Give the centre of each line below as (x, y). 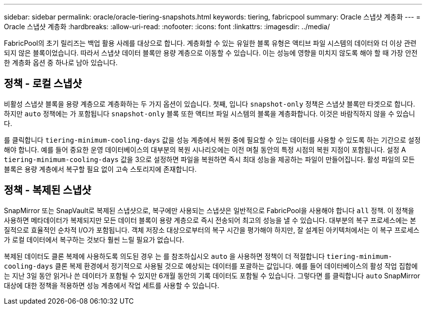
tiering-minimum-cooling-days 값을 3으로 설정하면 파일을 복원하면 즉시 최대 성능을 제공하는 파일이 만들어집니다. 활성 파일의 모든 (209, 159)
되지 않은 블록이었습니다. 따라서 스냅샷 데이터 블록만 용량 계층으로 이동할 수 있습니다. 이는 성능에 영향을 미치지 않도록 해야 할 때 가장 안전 (211, 53)
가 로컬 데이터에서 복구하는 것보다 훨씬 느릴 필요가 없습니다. (94, 239)
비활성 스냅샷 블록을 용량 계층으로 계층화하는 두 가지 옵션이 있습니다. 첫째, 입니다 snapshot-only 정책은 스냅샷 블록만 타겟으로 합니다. (210, 104)
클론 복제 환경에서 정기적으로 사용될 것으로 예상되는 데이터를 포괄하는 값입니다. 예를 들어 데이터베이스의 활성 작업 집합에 (236, 266)
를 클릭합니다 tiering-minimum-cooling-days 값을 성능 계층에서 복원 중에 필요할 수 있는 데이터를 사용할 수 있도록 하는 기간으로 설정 (212, 140)
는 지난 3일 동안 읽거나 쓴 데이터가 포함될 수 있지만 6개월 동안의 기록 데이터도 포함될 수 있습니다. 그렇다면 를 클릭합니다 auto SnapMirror (212, 275)
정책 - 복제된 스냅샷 (48, 190)
